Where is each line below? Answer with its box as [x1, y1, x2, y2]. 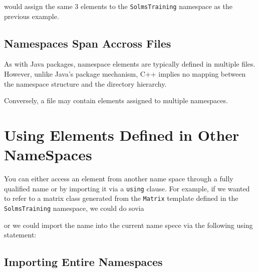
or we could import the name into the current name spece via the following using [4, 219, 253, 230]
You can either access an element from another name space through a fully [4, 173, 233, 184]
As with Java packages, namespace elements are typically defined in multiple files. [4, 59, 255, 69]
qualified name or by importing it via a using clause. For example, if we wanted [4, 183, 250, 193]
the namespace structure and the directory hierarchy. [4, 78, 167, 89]
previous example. [4, 11, 59, 21]
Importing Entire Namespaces [4, 254, 163, 269]
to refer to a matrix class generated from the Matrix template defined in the [4, 193, 238, 203]
